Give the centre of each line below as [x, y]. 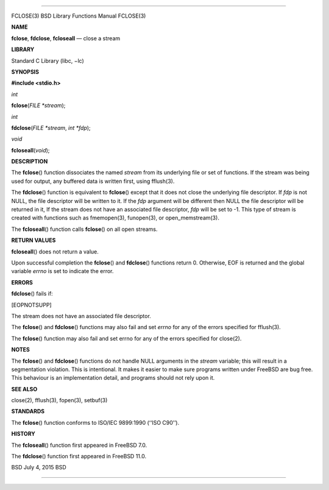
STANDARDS [28, 411]
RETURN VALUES [34, 240]
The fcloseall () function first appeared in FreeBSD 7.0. [79, 445]
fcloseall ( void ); [30, 150]
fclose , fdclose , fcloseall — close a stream [66, 38]
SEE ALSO [24, 389]
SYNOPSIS [25, 72]
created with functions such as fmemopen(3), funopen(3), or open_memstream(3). [115, 218]
